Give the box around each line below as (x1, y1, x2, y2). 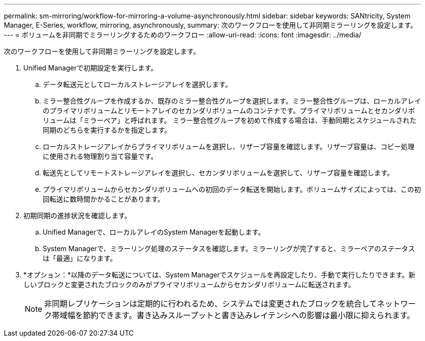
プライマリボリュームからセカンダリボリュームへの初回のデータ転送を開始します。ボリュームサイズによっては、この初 (43, 185, 421, 193)
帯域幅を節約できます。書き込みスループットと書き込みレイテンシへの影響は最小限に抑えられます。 (52, 310, 415, 320)
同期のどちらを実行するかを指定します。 (43, 126, 171, 134)
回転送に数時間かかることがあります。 (43, 195, 164, 203)
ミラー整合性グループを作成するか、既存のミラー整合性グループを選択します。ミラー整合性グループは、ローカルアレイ (43, 97, 421, 105)
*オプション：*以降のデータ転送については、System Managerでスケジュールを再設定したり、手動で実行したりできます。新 (23, 271, 416, 279)
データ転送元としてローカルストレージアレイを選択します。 (43, 80, 232, 88)
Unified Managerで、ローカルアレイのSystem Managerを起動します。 (43, 228, 265, 236)
